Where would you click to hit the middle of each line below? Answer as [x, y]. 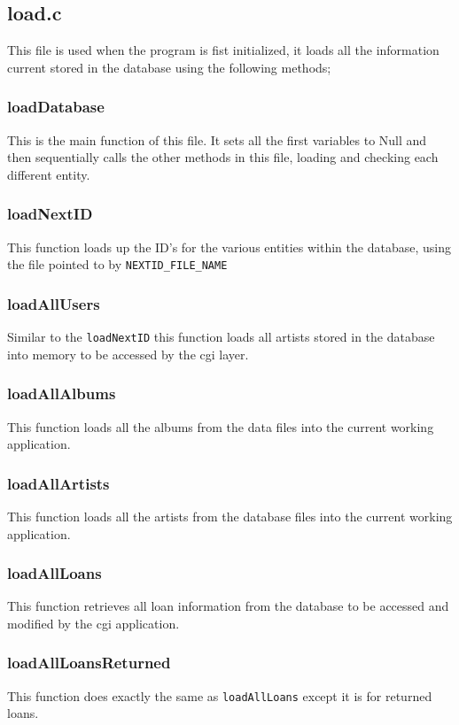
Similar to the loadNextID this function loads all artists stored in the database [221, 337]
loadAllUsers [54, 303]
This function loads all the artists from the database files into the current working [230, 516]
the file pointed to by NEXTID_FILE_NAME [117, 264]
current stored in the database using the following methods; [169, 67]
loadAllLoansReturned [89, 663]
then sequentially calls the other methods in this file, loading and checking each [223, 157]
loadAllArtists [58, 483]
